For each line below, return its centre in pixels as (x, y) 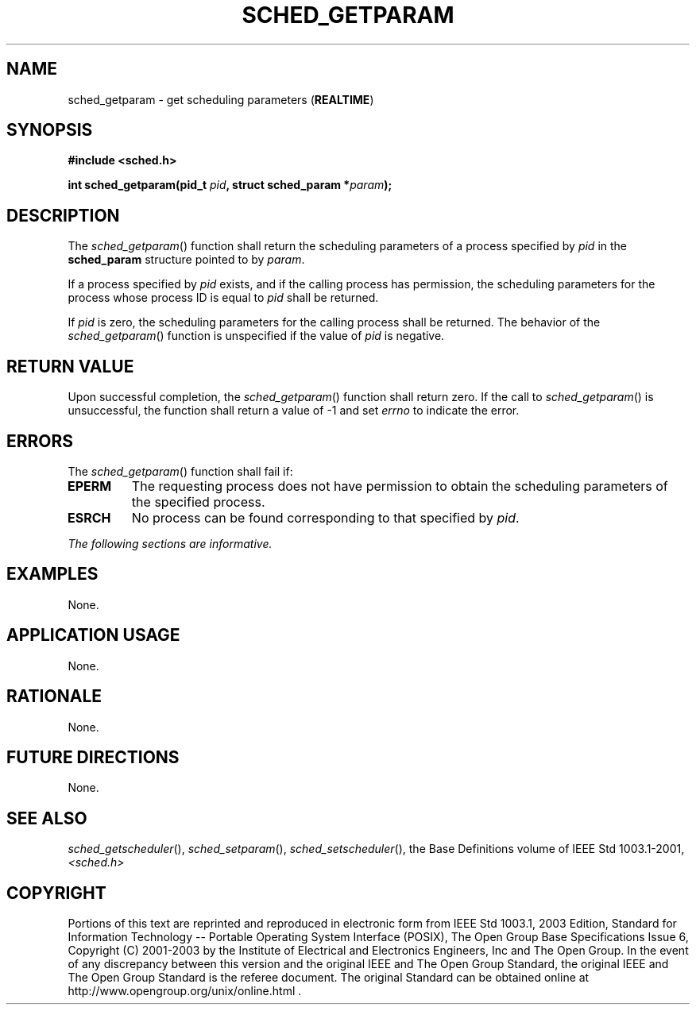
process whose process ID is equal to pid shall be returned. (223, 298)
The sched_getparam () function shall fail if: (180, 471)
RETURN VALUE (70, 366)
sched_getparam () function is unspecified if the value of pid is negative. (256, 336)
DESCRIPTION (63, 215)
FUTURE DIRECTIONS (93, 757)
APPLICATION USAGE (93, 635)
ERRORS (40, 441)
